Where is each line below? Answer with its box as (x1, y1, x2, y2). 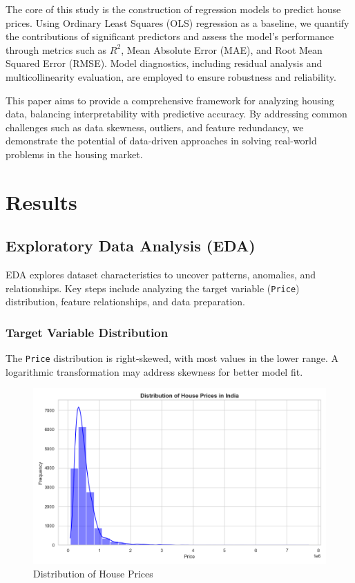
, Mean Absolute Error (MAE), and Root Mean (121, 42, 323, 57)
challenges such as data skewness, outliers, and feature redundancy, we (6, 120, 304, 134)
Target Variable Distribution (6, 323, 169, 341)
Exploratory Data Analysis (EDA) (6, 235, 256, 256)
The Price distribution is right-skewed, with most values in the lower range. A (6, 351, 338, 365)
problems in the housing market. (6, 146, 143, 161)
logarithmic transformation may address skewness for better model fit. (6, 364, 303, 379)
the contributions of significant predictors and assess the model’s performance (6, 29, 334, 44)
